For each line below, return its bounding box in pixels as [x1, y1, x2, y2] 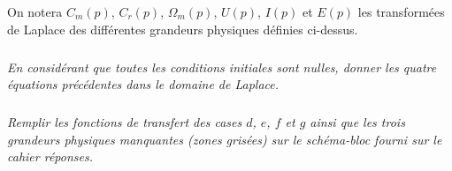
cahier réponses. [7, 147, 93, 166]
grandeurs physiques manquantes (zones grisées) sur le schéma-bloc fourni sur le [7, 130, 442, 148]
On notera [7, 3, 63, 20]
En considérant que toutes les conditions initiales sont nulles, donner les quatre [7, 57, 437, 76]
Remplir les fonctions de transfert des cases [7, 113, 242, 131]
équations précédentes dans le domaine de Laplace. [7, 75, 280, 93]
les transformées [357, 3, 445, 20]
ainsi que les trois [310, 113, 405, 131]
